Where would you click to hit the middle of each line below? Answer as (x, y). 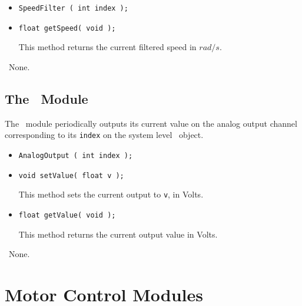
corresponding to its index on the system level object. (104, 135)
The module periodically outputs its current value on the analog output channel (151, 123)
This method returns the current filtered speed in (107, 47)
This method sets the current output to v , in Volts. (111, 194)
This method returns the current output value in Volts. (118, 234)
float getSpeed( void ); (67, 28)
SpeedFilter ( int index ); (73, 8)
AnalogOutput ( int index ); (76, 155)
